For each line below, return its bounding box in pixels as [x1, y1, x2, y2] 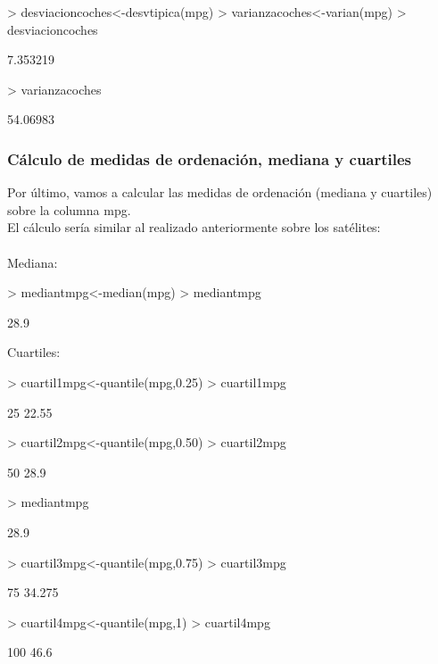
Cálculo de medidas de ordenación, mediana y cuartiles [7, 147, 412, 170]
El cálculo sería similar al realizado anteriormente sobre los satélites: [7, 218, 381, 237]
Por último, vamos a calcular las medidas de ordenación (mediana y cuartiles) [7, 183, 433, 202]
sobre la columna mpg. [7, 200, 131, 219]
